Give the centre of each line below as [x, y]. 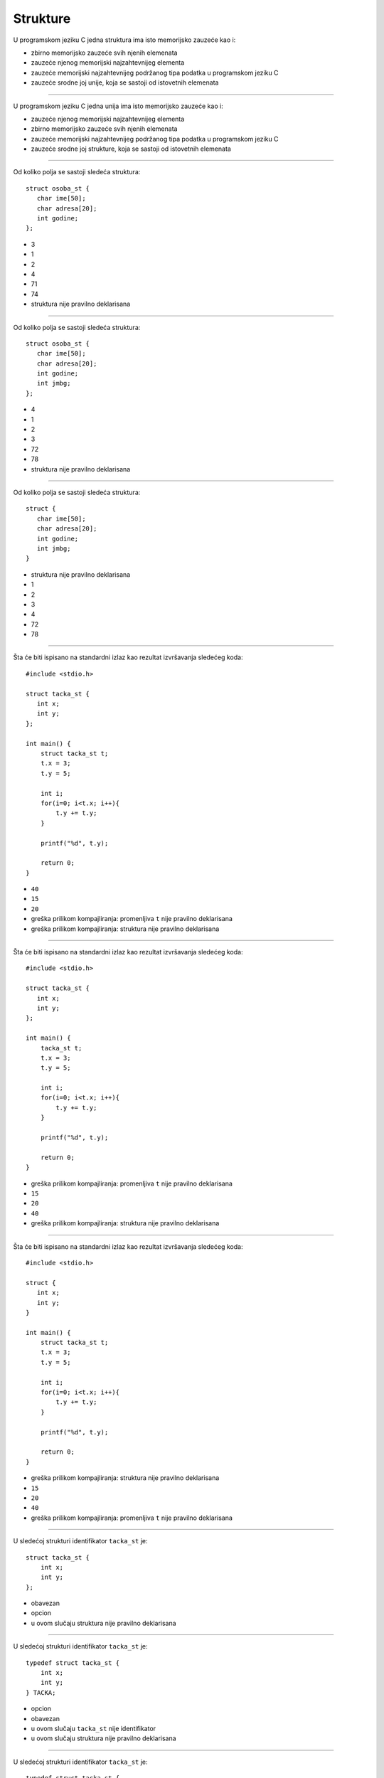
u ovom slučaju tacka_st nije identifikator [94, 1728]
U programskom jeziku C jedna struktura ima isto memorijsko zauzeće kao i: [124, 40]
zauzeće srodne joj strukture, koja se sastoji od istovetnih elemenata [131, 149]
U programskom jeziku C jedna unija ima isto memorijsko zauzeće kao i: [118, 106]
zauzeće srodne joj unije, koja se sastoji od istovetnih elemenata [125, 82]
